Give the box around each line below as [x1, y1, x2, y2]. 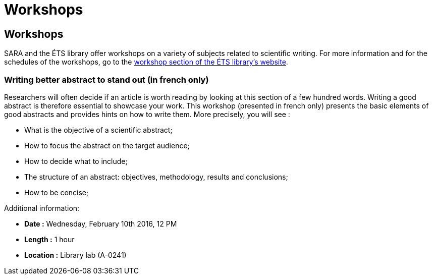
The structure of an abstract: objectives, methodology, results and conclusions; [24, 172, 288, 181]
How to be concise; [24, 188, 89, 197]
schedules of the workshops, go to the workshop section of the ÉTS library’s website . [4, 58, 288, 67]
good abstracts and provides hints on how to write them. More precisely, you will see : [4, 109, 290, 119]
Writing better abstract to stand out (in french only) [4, 74, 209, 85]
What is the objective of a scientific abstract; [24, 125, 173, 134]
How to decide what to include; [24, 156, 128, 165]
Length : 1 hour [24, 235, 75, 244]
